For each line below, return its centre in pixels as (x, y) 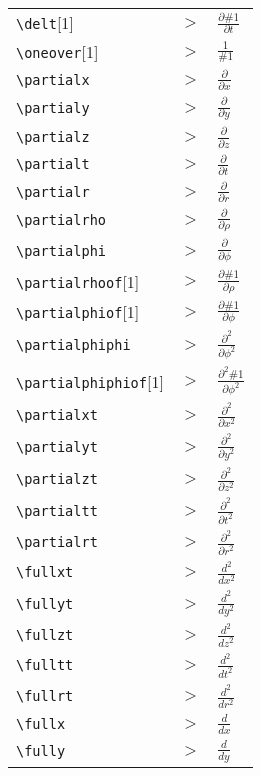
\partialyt (57, 446)
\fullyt (45, 603)
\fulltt (45, 665)
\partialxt (57, 414)
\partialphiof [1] (78, 312)
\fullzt (45, 634)
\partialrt (57, 542)
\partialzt (57, 478)
